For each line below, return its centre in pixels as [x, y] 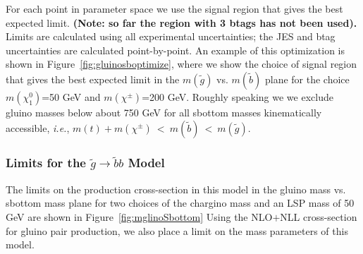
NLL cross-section [319, 216]
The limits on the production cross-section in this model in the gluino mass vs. [176, 189]
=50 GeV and [71, 96]
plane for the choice [307, 79]
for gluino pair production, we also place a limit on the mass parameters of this [177, 230]
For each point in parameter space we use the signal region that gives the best [174, 8]
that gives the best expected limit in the [93, 79]
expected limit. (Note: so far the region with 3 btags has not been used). [181, 22]
